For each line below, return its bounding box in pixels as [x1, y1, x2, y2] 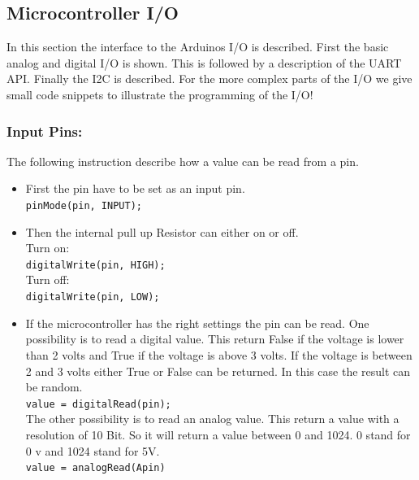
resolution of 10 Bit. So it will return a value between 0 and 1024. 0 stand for [25, 425, 411, 443]
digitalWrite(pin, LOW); [25, 291, 160, 303]
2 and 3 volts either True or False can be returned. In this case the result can [25, 362, 411, 379]
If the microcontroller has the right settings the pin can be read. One [25, 314, 369, 331]
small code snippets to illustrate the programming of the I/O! [6, 85, 313, 103]
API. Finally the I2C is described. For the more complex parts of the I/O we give [6, 70, 413, 87]
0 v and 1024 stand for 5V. [25, 442, 160, 459]
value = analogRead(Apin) [25, 462, 166, 474]
